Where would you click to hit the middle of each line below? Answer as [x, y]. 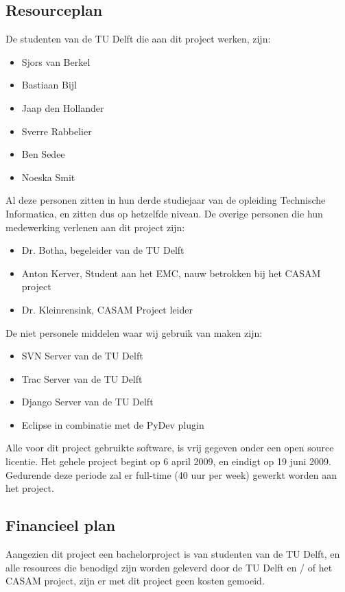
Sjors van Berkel [56, 61]
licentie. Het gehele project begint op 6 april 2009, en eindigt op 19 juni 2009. [168, 461]
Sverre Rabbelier [57, 131]
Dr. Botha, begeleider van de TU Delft [103, 250]
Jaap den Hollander [63, 107]
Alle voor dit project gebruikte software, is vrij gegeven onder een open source [170, 448]
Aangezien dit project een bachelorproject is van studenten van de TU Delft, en [173, 554]
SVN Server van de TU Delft [82, 356]
